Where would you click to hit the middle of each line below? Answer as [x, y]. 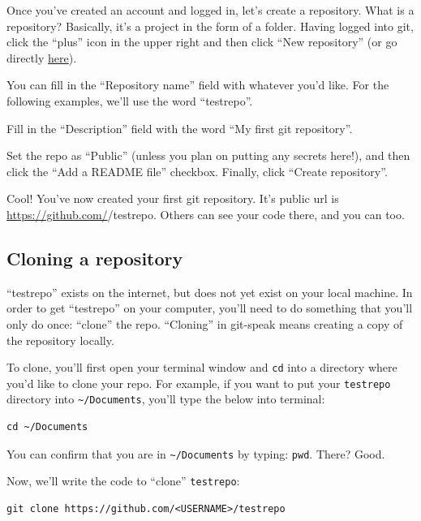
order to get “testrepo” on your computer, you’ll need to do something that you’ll [210, 308]
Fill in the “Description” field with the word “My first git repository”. [180, 128]
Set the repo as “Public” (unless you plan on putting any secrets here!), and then [208, 155]
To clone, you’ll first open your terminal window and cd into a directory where [202, 367]
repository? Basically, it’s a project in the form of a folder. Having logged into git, [210, 26]
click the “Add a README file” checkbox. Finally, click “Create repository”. [197, 171]
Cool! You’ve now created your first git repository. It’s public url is [173, 198]
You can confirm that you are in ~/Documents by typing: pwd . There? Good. [196, 453]
